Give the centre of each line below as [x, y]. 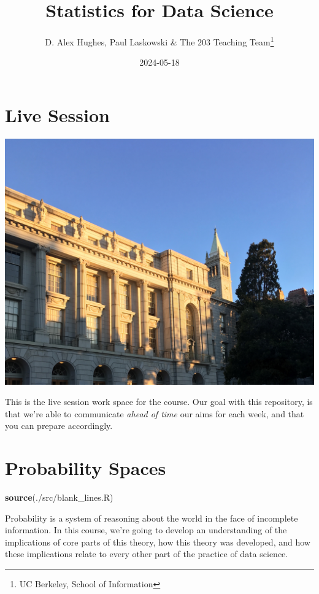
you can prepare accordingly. [59, 426]
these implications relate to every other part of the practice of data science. [147, 554]
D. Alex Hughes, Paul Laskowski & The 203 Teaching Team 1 [159, 41]
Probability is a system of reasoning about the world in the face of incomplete [152, 518]
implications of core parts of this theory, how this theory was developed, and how [158, 542]
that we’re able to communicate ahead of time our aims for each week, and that [155, 413]
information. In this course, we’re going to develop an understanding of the [146, 530]
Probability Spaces [86, 468]
